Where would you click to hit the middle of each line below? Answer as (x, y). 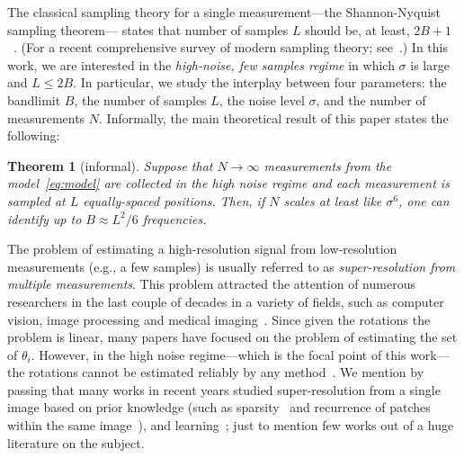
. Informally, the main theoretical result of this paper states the (274, 117)
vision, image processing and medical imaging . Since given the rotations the (219, 319)
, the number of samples (140, 99)
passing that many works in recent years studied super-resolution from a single (224, 389)
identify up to (45, 218)
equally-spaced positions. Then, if (174, 200)
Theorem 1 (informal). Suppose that (110, 165)
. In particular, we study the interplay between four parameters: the (260, 82)
